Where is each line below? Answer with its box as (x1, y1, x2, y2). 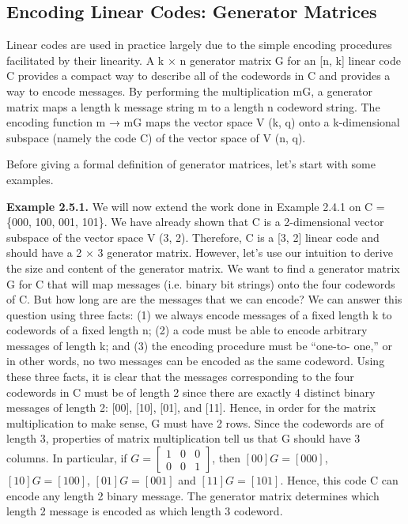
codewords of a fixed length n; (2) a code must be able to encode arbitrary (6, 322, 368, 338)
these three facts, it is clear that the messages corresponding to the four (6, 368, 354, 385)
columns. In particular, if (6, 450, 127, 466)
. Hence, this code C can (280, 472, 399, 488)
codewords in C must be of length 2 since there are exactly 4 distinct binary (6, 383, 376, 400)
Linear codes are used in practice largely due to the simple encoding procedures (6, 36, 392, 53)
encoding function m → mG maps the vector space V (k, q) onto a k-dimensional (6, 114, 400, 130)
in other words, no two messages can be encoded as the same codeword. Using (6, 352, 385, 369)
